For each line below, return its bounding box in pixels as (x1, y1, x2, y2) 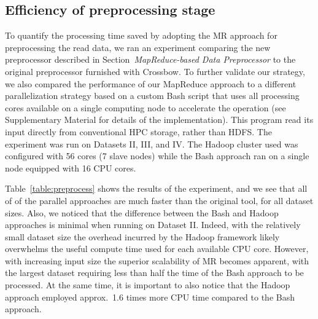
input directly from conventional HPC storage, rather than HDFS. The (5, 125, 272, 138)
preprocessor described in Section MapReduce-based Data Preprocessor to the (5, 53, 296, 66)
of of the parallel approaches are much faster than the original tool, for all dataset (5, 194, 314, 207)
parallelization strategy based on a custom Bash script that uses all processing (5, 89, 300, 102)
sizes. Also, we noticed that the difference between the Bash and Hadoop (5, 206, 279, 219)
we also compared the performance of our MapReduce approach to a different (5, 77, 297, 90)
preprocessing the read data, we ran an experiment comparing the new (5, 41, 271, 53)
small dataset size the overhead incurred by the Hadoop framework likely (5, 230, 280, 243)
